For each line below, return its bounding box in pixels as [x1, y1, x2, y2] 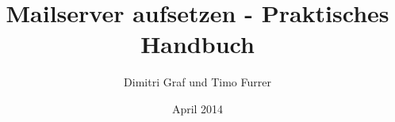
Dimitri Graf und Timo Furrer [124, 74, 271, 90]
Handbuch [140, 28, 255, 60]
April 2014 [171, 100, 224, 116]
